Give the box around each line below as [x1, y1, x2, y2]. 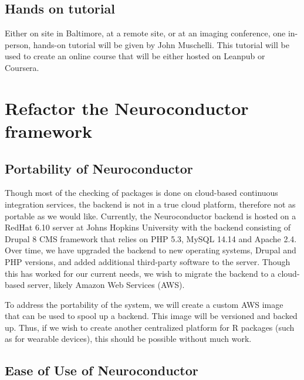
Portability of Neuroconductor [5, 159, 193, 177]
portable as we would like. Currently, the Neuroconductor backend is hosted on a [5, 209, 296, 222]
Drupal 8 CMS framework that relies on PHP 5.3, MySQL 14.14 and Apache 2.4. [5, 232, 297, 245]
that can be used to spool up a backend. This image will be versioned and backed [5, 310, 298, 322]
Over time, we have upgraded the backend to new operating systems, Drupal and [5, 244, 296, 256]
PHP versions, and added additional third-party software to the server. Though [5, 255, 291, 267]
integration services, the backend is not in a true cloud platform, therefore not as [5, 198, 296, 210]
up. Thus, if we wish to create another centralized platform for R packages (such [5, 321, 295, 333]
